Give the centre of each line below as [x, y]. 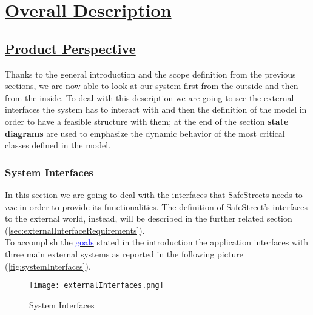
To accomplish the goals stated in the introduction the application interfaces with [157, 242]
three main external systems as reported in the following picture [124, 254]
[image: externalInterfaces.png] [96, 286]
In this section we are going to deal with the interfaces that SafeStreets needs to [154, 194]
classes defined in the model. [58, 145]
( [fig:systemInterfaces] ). [48, 266]
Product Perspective [70, 48]
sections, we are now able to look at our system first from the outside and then [152, 86]
